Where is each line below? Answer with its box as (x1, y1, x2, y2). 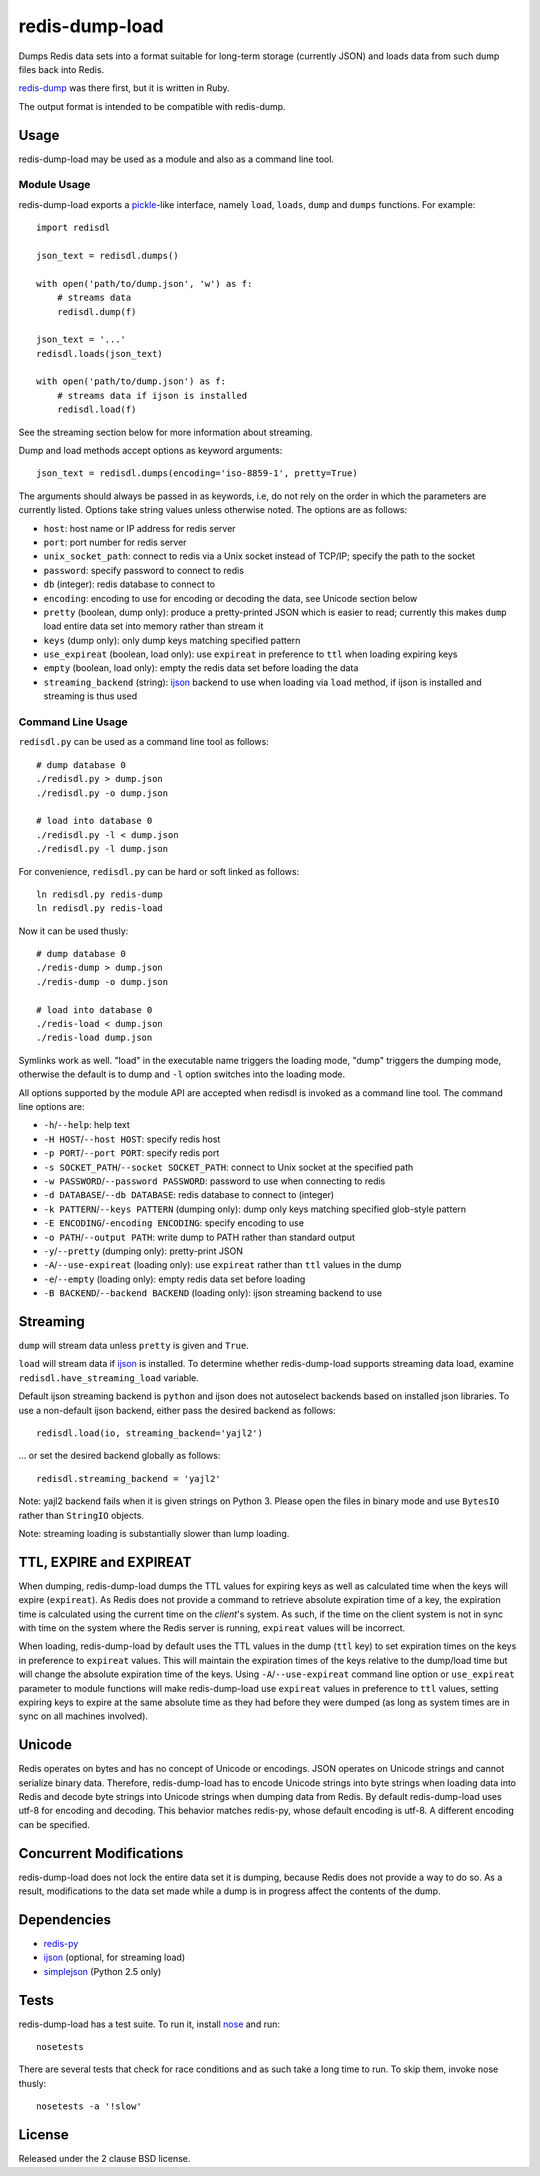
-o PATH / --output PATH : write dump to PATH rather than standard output (43, 1231, 355, 1243)
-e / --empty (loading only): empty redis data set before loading (43, 1273, 306, 1285)
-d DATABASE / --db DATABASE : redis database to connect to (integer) (43, 1189, 335, 1201)
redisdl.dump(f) (56, 306, 137, 317)
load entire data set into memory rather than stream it (43, 620, 264, 632)
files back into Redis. (18, 63, 105, 75)
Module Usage (18, 178, 91, 192)
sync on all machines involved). (18, 1710, 149, 1722)
